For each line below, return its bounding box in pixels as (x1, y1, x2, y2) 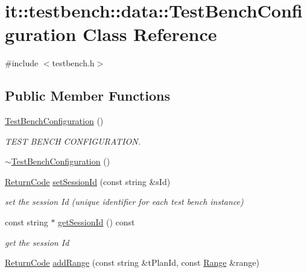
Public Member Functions (5, 86, 170, 105)
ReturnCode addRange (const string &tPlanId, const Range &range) (5, 256, 259, 269)
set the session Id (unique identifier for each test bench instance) (5, 195, 244, 208)
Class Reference (83, 22, 217, 46)
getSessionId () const (58, 216, 135, 228)
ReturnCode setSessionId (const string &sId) (5, 175, 171, 187)
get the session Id (5, 236, 69, 248)
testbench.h (52, 57, 95, 69)
